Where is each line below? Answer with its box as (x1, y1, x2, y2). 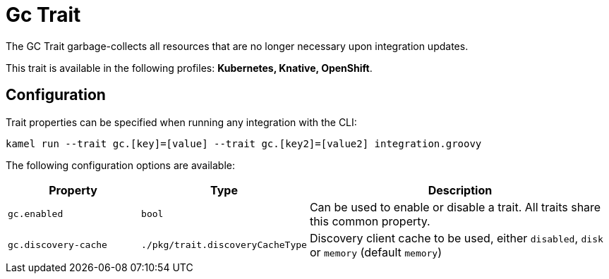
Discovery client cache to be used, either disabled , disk (309, 230, 603, 245)
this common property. (309, 213, 430, 228)
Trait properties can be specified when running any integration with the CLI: (6, 116, 357, 128)
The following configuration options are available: (6, 159, 236, 171)
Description (428, 182, 493, 197)
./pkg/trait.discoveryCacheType (141, 240, 307, 251)
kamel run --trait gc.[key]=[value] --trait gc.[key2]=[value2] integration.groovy (6, 137, 482, 149)
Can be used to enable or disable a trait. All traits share (309, 199, 601, 214)
